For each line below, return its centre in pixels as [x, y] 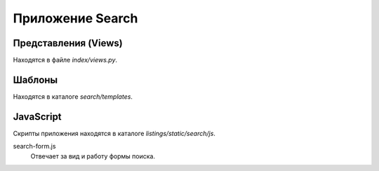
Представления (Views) [68, 43]
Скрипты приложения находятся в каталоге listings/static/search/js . [114, 133]
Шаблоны [35, 80]
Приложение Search [75, 18]
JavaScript [38, 117]
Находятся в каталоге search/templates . [73, 96]
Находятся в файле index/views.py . [65, 60]
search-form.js [34, 146]
